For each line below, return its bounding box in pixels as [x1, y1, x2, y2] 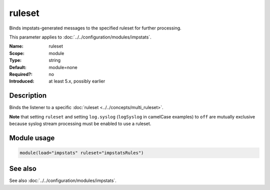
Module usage [9, 133, 55, 142]
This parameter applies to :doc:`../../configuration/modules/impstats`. [9, 34, 152, 40]
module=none [48, 64, 77, 70]
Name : [9, 43, 23, 49]
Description [9, 91, 47, 100]
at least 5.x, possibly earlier [48, 78, 105, 84]
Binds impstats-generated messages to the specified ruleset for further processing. [9, 25, 182, 31]
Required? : [9, 71, 32, 77]
